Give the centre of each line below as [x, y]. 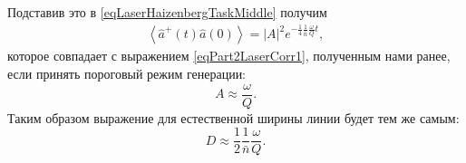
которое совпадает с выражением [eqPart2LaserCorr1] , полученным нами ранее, [229, 56]
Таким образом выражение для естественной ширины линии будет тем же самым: [233, 117]
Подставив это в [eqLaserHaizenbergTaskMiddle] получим [167, 12]
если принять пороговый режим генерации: [127, 73]
